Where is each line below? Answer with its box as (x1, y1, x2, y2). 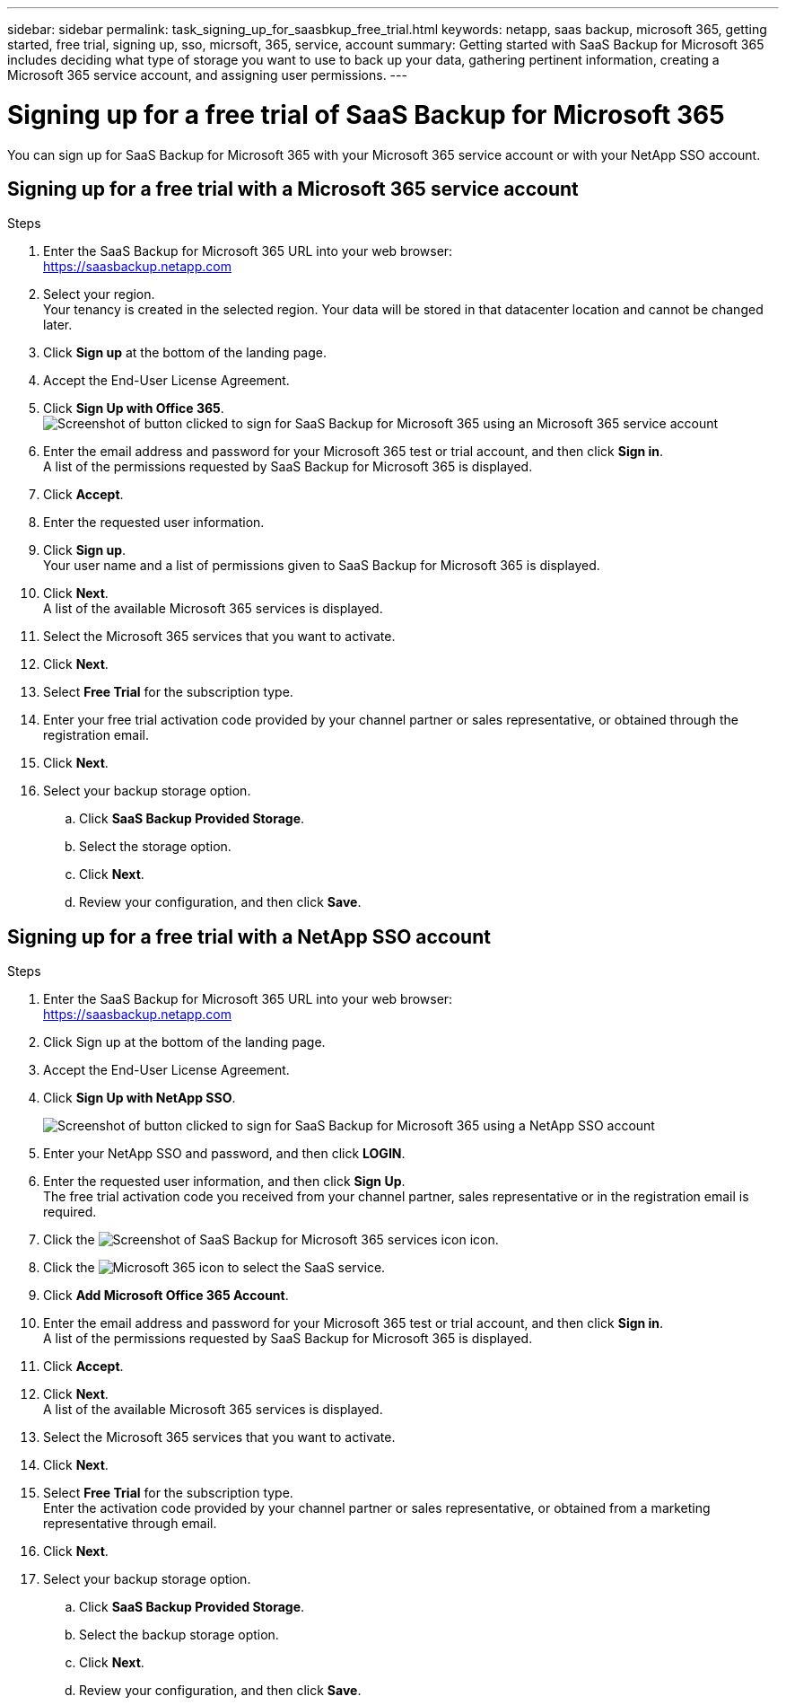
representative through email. (43, 1516, 217, 1532)
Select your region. (43, 286, 155, 303)
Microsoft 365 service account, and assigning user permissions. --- (7, 67, 407, 83)
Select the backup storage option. (79, 1627, 279, 1643)
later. (43, 317, 73, 333)
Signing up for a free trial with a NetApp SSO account (7, 925, 491, 948)
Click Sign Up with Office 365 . (43, 400, 224, 417)
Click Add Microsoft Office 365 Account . (43, 1288, 289, 1304)
